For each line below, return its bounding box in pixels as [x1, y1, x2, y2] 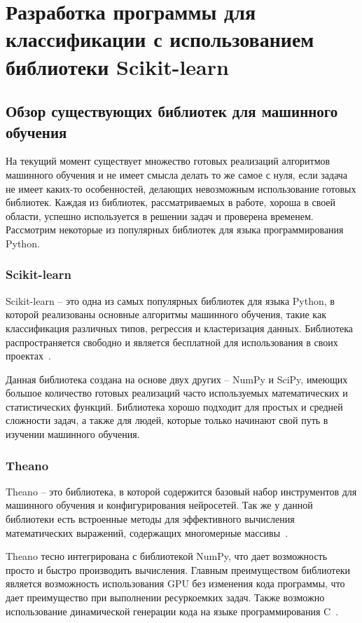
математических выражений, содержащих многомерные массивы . [6, 525, 288, 540]
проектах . [6, 348, 51, 363]
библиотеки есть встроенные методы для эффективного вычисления [6, 512, 295, 526]
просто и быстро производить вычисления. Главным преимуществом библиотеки [6, 562, 350, 577]
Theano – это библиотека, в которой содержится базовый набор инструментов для [6, 484, 357, 498]
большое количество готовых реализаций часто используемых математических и [6, 385, 348, 400]
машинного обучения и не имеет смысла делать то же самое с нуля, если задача [6, 167, 348, 182]
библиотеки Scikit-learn [6, 52, 229, 81]
